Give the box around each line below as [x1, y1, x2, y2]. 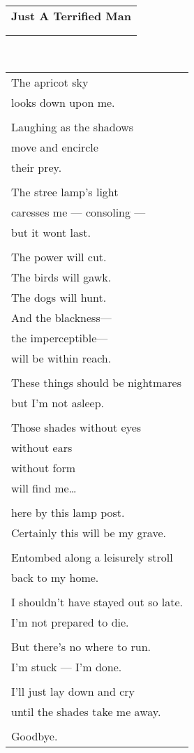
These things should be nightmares [11, 374, 181, 390]
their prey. [11, 159, 62, 175]
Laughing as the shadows [11, 118, 134, 135]
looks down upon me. [11, 94, 115, 110]
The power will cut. [11, 248, 107, 265]
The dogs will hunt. [11, 288, 107, 305]
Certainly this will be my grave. [11, 524, 166, 541]
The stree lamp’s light [11, 183, 119, 200]
